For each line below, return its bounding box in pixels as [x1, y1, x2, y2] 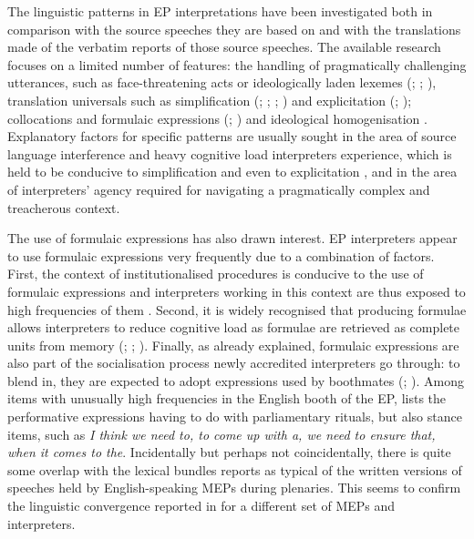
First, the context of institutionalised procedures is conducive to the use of [7, 264, 424, 283]
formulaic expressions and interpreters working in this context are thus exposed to [7, 281, 466, 300]
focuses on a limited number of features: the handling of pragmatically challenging [7, 55, 467, 74]
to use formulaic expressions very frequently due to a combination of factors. [7, 246, 435, 265]
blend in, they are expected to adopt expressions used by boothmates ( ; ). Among [7, 371, 464, 390]
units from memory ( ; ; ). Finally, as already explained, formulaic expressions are [7, 335, 459, 354]
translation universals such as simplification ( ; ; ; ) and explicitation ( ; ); [7, 90, 412, 109]
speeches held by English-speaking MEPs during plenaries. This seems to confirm [7, 478, 461, 497]
